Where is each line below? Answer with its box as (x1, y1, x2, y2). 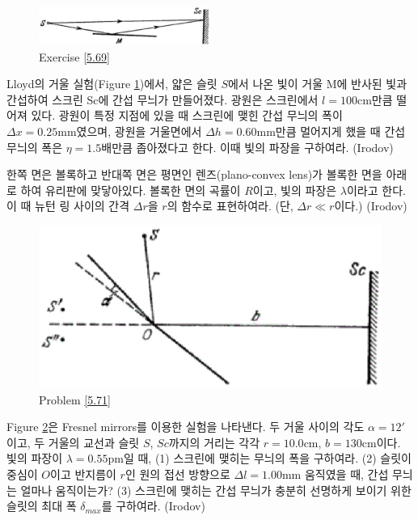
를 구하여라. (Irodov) (101, 497, 205, 514)
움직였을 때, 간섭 (304, 465, 389, 482)
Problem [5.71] (39, 391, 111, 408)
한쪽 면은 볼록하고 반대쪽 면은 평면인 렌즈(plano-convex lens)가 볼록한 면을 (6, 166, 382, 183)
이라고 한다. (346, 181, 406, 198)
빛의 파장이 (6, 450, 63, 467)
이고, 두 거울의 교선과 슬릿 (6, 433, 140, 450)
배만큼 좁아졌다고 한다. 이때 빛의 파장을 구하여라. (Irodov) (101, 138, 394, 155)
